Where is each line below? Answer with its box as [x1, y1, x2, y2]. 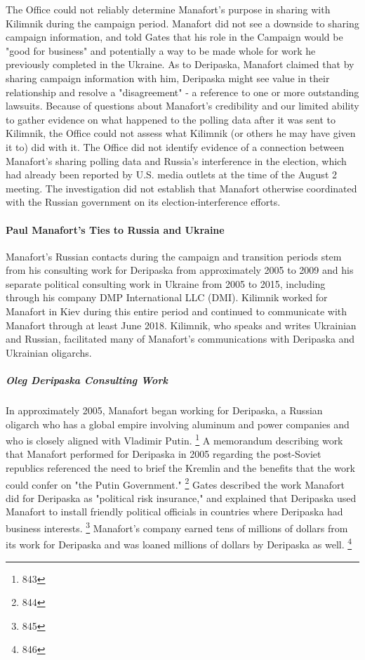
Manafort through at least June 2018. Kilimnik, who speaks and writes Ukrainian [6, 317, 357, 332]
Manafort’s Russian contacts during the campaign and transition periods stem [6, 249, 342, 263]
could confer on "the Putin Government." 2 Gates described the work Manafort [6, 475, 345, 491]
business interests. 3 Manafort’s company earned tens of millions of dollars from [6, 519, 348, 535]
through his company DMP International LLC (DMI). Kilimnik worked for [6, 290, 328, 305]
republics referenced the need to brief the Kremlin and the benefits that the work [6, 461, 355, 475]
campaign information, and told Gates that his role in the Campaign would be [6, 29, 343, 44]
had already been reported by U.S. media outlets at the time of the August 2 [6, 167, 337, 182]
